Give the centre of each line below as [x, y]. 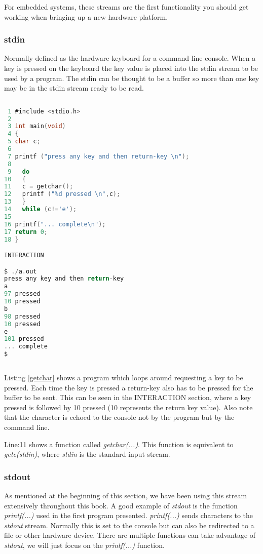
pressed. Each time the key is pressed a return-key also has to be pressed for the [129, 387]
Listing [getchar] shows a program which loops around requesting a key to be [124, 377]
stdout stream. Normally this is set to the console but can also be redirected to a [129, 525]
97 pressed [22, 294]
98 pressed [22, 316]
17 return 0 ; [26, 232]
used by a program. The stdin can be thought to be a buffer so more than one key [132, 78]
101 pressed [24, 339]
